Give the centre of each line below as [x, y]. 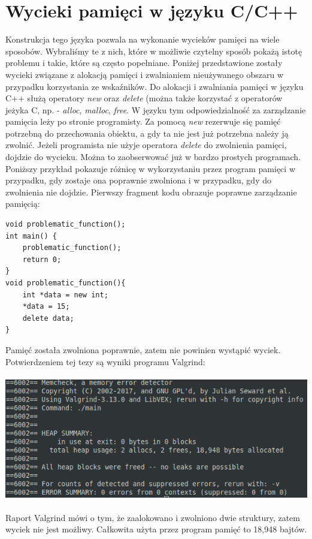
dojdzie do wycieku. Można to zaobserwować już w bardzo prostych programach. [153, 157]
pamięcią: [23, 204]
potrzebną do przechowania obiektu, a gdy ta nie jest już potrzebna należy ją [147, 133]
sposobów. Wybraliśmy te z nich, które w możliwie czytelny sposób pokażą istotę [154, 51]
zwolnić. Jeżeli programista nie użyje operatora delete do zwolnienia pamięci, [146, 145]
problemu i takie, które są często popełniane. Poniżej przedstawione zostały [144, 63]
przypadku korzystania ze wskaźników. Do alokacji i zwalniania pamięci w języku [155, 86]
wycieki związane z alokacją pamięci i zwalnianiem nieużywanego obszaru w [145, 74]
